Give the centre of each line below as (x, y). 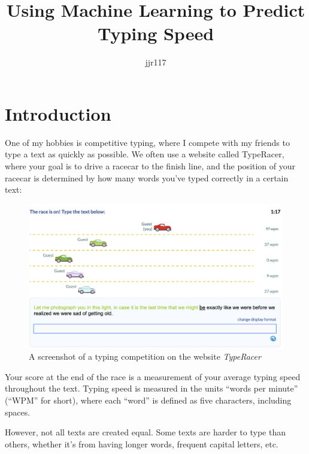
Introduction (58, 113)
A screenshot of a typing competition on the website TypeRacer (145, 356)
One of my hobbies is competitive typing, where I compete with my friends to (147, 142)
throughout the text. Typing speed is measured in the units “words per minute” (152, 388)
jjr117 (156, 62)
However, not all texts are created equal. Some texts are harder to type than (145, 432)
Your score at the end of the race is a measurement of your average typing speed (153, 376)
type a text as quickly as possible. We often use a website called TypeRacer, (145, 154)
